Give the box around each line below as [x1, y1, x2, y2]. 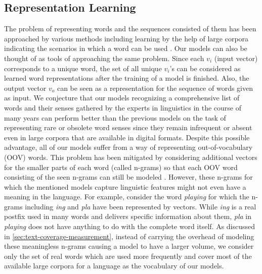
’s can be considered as [169, 63, 241, 73]
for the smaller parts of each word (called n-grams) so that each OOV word [4, 161, 238, 172]
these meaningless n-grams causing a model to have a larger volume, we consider [4, 241, 254, 251]
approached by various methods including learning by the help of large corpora [4, 33, 249, 43]
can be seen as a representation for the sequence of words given [57, 82, 253, 93]
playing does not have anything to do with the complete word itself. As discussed [4, 221, 255, 232]
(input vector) [214, 52, 258, 63]
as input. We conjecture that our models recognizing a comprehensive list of [4, 92, 240, 103]
